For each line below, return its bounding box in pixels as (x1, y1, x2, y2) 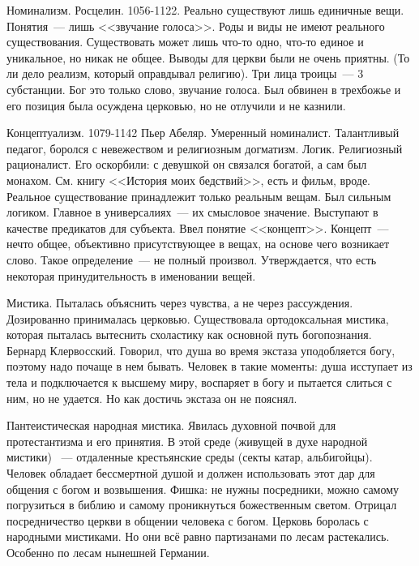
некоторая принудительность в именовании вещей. (6, 267, 256, 284)
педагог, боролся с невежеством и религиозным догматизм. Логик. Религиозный (6, 139, 403, 157)
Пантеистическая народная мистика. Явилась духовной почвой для (6, 417, 336, 434)
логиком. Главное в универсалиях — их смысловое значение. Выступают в (6, 204, 378, 221)
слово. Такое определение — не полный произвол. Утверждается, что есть (6, 251, 377, 268)
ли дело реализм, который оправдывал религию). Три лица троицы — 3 (6, 65, 364, 82)
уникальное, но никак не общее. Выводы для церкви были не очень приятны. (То (6, 49, 410, 66)
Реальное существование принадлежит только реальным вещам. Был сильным (6, 187, 391, 204)
